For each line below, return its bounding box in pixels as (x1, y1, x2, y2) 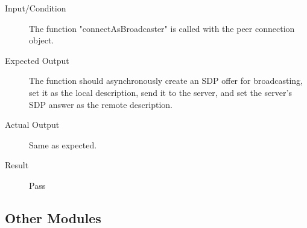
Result (5, 159, 29, 171)
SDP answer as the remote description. (29, 98, 172, 110)
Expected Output (5, 54, 69, 66)
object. (29, 34, 54, 46)
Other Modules (5, 208, 101, 227)
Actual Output (5, 118, 60, 131)
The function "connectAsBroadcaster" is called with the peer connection (29, 22, 295, 34)
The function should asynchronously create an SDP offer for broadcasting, (29, 74, 303, 87)
